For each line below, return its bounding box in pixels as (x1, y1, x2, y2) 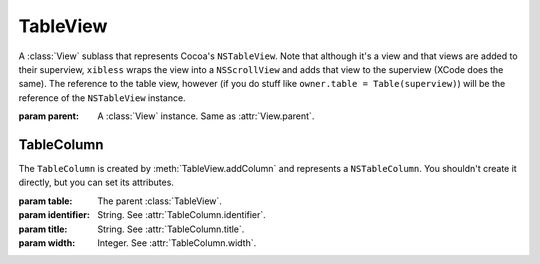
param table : (18, 195, 73, 207)
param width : (18, 236, 76, 249)
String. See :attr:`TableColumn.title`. (97, 223, 245, 235)
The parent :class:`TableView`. (97, 195, 222, 207)
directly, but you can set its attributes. (18, 176, 175, 189)
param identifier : (18, 209, 90, 221)
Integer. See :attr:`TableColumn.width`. (97, 236, 257, 249)
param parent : (18, 110, 80, 122)
